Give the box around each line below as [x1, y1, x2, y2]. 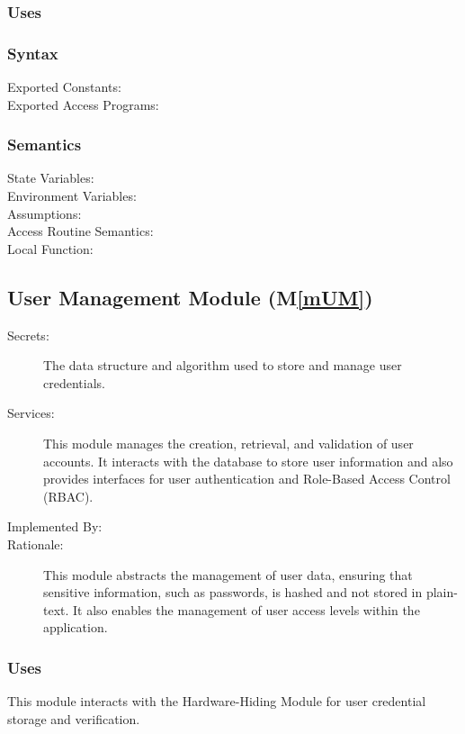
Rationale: [7, 534, 64, 553]
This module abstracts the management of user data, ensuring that [43, 565, 413, 584]
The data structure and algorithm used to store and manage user [43, 356, 402, 375]
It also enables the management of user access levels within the [73, 600, 420, 619]
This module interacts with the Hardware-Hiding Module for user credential [7, 692, 426, 711]
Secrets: [7, 325, 49, 344]
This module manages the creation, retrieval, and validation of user [43, 434, 414, 453]
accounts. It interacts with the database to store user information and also [43, 451, 453, 470]
